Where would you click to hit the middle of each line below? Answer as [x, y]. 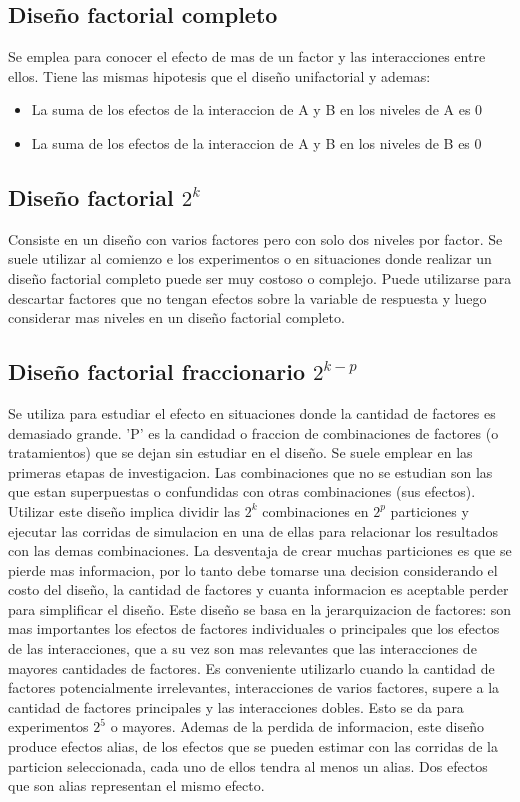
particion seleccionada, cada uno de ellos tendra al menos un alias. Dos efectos [248, 765]
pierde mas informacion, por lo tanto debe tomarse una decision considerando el [253, 569]
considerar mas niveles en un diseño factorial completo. [176, 317]
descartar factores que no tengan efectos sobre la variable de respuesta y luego [247, 297]
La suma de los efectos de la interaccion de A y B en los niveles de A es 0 [257, 109]
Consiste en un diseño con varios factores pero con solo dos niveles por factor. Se [255, 238]
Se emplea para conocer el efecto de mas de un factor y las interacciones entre [247, 56]
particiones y [429, 510]
